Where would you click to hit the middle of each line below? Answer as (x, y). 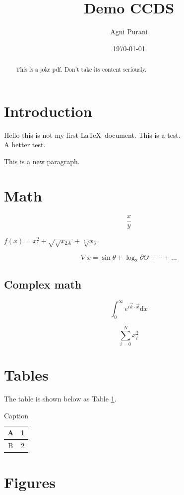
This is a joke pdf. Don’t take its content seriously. (81, 69)
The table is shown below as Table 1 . (60, 399)
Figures (30, 482)
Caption (16, 415)
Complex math (43, 284)
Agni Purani (129, 32)
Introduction (48, 111)
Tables (26, 375)
